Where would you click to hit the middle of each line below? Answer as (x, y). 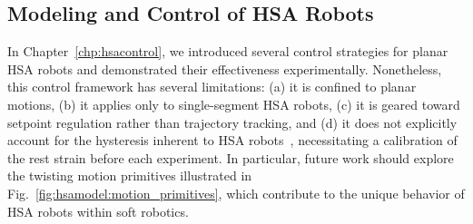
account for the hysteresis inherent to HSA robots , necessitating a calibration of (232, 140)
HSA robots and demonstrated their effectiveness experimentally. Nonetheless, (225, 68)
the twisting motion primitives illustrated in (130, 175)
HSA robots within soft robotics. (98, 211)
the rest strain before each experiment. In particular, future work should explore (231, 157)
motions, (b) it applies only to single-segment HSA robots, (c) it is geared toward (234, 104)
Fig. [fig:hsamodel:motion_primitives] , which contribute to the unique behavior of (236, 193)
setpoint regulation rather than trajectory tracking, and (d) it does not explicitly (232, 122)
